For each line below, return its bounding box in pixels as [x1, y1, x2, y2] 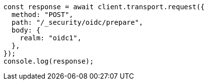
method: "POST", [11, 11, 74, 18]
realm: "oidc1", [19, 34, 82, 42]
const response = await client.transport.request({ [3, 3, 205, 11]
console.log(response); [3, 57, 94, 65]
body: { [11, 26, 40, 34]
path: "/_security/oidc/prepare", [11, 18, 143, 26]
